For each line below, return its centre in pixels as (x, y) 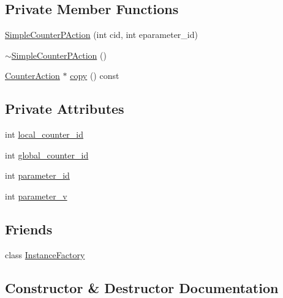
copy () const (95, 76)
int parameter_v (36, 196)
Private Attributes (65, 109)
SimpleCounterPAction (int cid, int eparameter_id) (101, 35)
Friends (29, 229)
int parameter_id (37, 175)
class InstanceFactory (45, 254)
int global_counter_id (47, 155)
